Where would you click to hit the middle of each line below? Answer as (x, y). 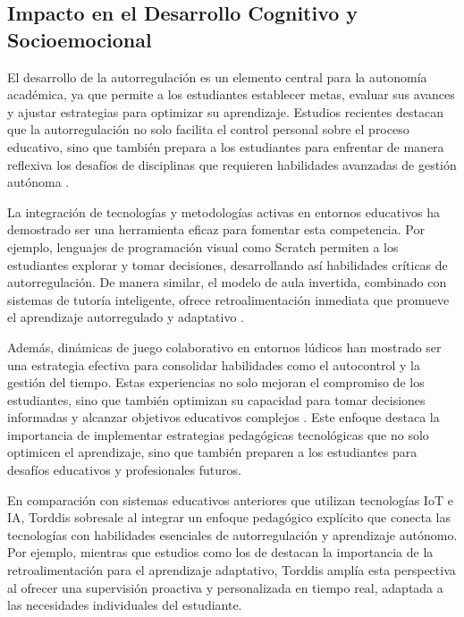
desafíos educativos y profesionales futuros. (124, 470)
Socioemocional (80, 39)
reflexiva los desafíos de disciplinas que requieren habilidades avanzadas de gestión (232, 164)
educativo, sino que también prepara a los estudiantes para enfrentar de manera (226, 146)
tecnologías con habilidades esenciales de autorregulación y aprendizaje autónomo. (232, 534)
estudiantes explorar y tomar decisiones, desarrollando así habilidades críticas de (228, 264)
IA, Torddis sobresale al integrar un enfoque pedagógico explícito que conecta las (229, 517)
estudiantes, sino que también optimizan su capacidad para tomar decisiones (216, 399)
